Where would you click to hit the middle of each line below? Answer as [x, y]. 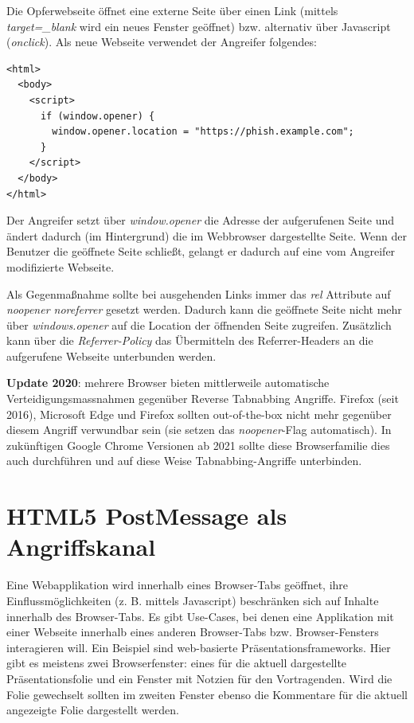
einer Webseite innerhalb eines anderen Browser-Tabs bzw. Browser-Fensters [193, 632]
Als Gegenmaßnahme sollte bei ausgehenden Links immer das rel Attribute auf [199, 293]
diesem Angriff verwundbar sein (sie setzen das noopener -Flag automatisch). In [199, 430]
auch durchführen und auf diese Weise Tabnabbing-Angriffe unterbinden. [184, 461]
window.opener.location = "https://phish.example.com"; [203, 132]
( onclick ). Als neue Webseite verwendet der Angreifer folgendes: [162, 42]
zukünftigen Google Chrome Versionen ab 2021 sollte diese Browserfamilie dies [198, 445]
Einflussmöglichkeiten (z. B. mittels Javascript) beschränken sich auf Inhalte [193, 600]
